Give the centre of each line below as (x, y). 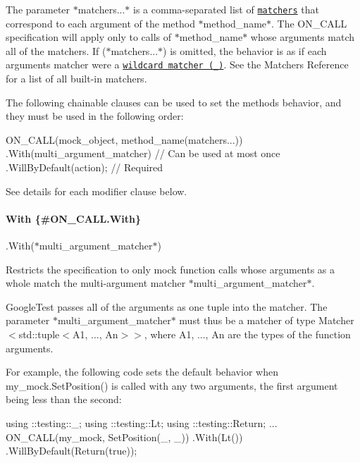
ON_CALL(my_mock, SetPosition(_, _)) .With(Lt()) (124, 437)
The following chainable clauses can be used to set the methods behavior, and (174, 102)
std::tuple (39, 334)
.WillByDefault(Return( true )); (72, 451)
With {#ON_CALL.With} (74, 218)
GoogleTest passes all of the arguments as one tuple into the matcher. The (167, 306)
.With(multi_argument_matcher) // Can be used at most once (143, 153)
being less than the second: (64, 399)
